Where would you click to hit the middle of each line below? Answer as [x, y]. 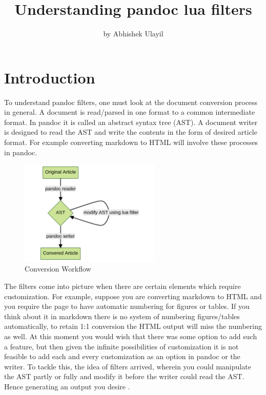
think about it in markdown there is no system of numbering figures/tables [122, 316]
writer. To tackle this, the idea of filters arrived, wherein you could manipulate [128, 366]
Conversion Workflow [58, 269]
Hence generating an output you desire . [67, 386]
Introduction [50, 77]
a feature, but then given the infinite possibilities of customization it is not [121, 346]
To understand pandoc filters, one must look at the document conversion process [131, 102]
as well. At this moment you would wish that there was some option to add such [131, 336]
